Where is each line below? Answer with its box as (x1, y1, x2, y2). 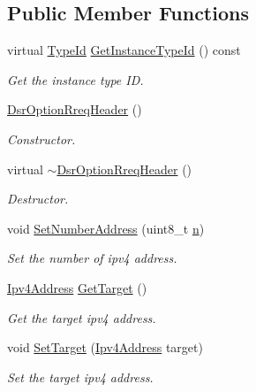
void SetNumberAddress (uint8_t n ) (7, 219, 205, 237)
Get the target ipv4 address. (7, 308, 156, 327)
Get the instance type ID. (7, 70, 144, 88)
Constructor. (7, 129, 76, 148)
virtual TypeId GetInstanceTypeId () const (7, 41, 241, 59)
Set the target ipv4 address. (7, 367, 154, 386)
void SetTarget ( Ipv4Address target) (7, 338, 203, 357)
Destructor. (7, 189, 69, 208)
